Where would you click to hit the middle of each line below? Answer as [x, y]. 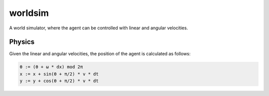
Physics [22, 42]
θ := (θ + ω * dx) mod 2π [51, 67]
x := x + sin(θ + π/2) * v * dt [59, 74]
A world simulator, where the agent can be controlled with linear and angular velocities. [99, 28]
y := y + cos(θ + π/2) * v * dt [59, 81]
